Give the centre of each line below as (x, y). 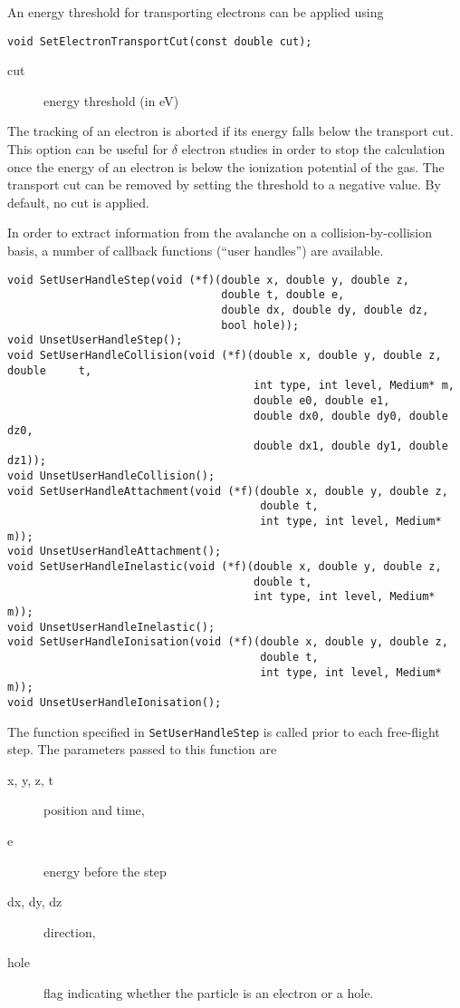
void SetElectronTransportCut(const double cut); (160, 41)
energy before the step (105, 871)
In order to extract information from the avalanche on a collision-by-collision (220, 233)
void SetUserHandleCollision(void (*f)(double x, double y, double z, (225, 355)
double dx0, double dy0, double (351, 416)
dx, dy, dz (35, 901)
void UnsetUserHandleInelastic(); (111, 627)
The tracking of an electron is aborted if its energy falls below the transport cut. (230, 131)
